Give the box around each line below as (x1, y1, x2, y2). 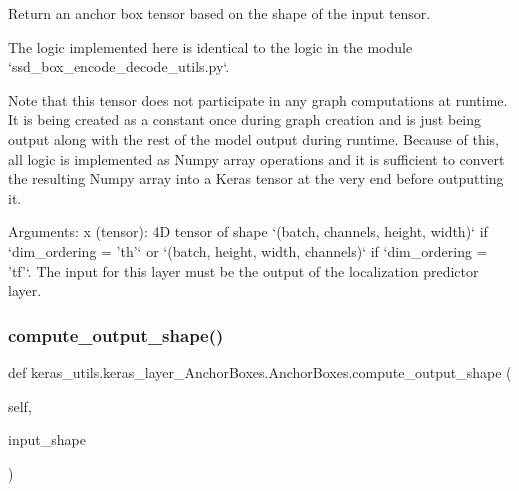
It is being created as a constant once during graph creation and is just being (8, 109, 482, 130)
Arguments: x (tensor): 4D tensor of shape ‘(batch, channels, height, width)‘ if (8, 221, 488, 242)
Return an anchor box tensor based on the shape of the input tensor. (8, 3, 431, 23)
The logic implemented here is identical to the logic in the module (8, 36, 413, 57)
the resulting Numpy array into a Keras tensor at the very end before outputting (8, 168, 504, 189)
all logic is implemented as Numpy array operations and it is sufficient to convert (8, 148, 505, 169)
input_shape (8, 429, 86, 450)
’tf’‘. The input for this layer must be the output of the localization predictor (8, 260, 479, 281)
